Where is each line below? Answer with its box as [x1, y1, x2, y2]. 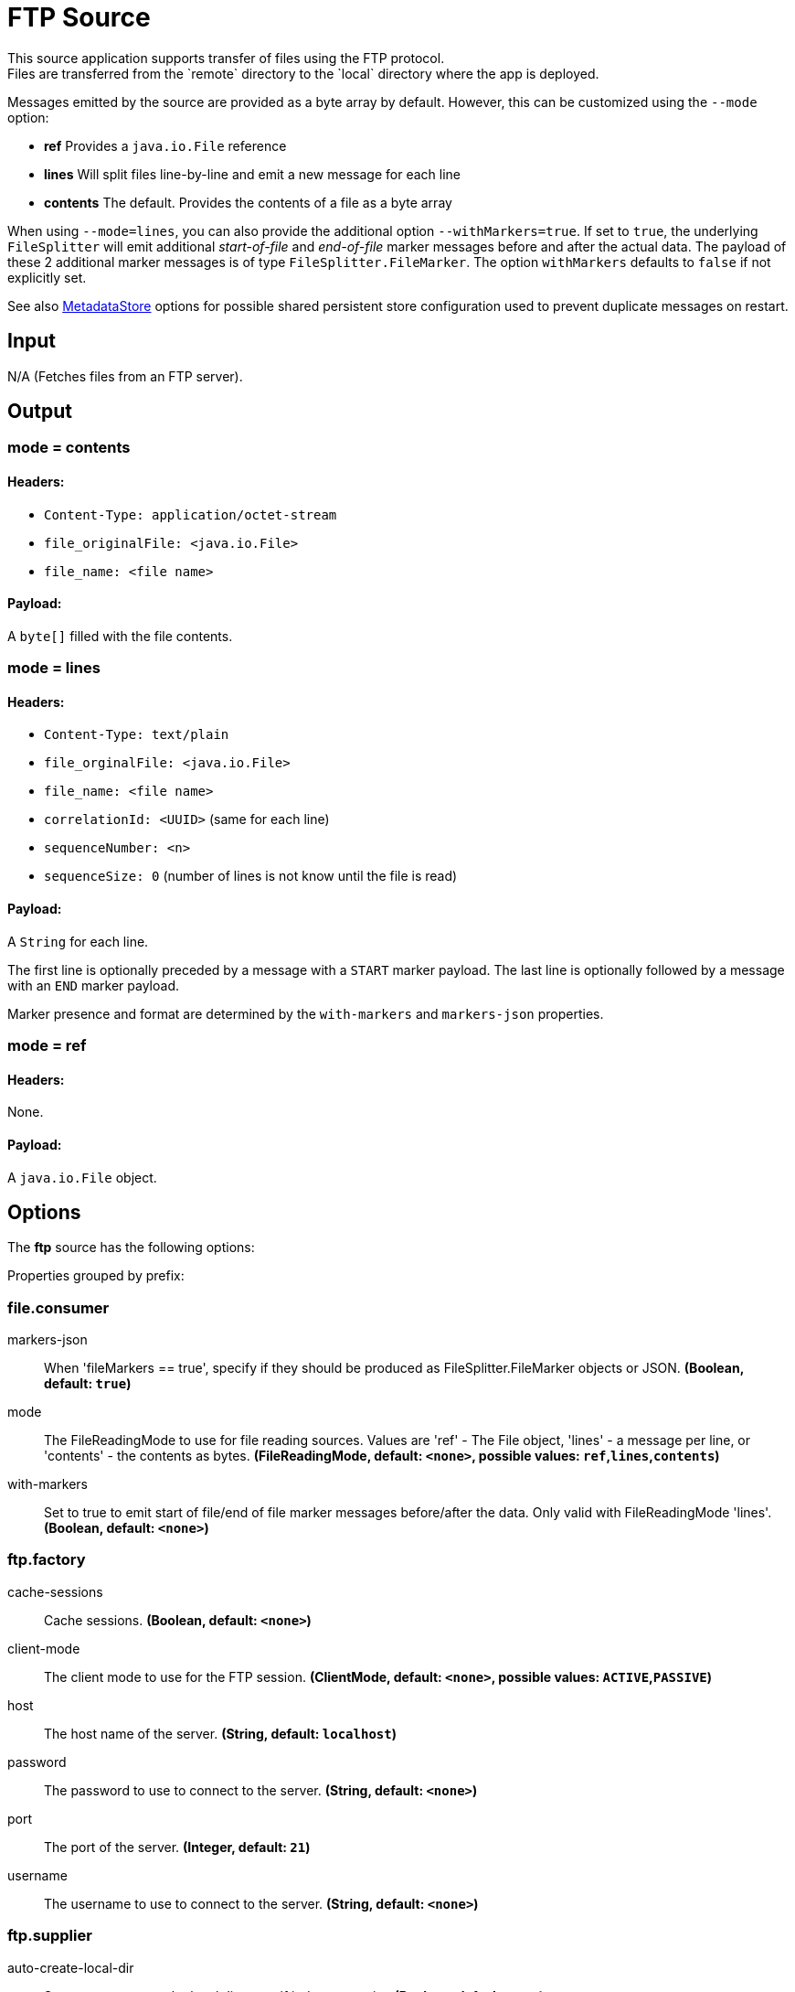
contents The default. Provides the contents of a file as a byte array [44, 194, 452, 210]
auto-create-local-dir [7, 1959, 134, 1976]
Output [7, 400, 72, 423]
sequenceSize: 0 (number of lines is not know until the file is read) [44, 868, 458, 884]
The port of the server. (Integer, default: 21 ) [44, 1838, 311, 1855]
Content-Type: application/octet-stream [44, 507, 337, 522]
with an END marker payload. [7, 977, 179, 993]
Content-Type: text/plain [44, 727, 229, 743]
